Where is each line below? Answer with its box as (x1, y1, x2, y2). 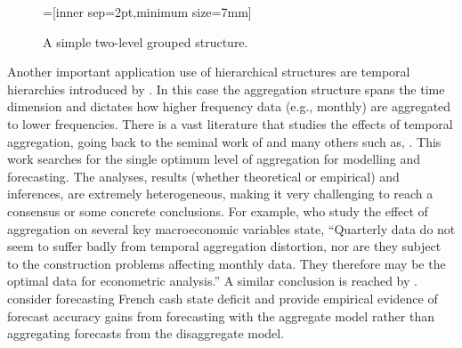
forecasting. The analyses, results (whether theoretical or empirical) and (7, 166, 400, 185)
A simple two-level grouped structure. (43, 32, 248, 51)
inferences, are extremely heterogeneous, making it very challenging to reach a (7, 184, 434, 203)
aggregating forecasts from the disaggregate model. (7, 324, 285, 343)
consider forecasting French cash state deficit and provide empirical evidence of (7, 288, 438, 307)
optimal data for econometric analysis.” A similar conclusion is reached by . (7, 271, 417, 290)
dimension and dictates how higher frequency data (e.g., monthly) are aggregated (7, 97, 451, 116)
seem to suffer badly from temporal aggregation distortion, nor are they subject (7, 237, 442, 255)
